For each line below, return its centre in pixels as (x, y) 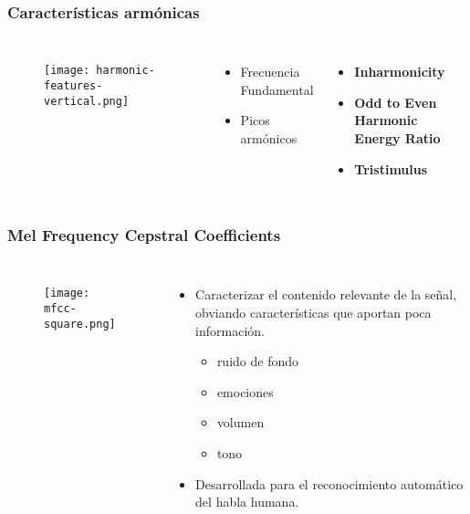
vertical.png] (87, 101)
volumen (240, 422)
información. (230, 330)
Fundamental (277, 89)
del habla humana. (247, 502)
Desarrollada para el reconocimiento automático (329, 483)
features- (73, 85)
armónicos (269, 138)
